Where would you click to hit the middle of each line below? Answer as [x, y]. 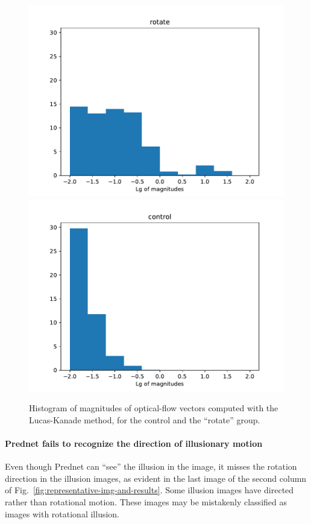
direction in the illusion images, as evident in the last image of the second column [156, 478]
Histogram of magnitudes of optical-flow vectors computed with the [154, 408]
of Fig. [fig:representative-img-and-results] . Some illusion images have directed [149, 490]
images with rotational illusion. [62, 513]
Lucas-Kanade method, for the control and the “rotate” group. [145, 419]
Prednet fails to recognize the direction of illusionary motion [134, 443]
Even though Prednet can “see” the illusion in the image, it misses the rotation [151, 466]
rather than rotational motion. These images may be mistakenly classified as [146, 501]
